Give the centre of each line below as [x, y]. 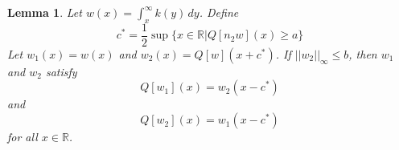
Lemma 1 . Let [45, 12]
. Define [219, 12]
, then [363, 53]
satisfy [61, 71]
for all [23, 137]
